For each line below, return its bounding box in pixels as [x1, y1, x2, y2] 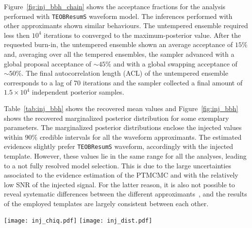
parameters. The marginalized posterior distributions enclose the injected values [4, 122, 242, 132]
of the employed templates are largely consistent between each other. [4, 198, 209, 208]
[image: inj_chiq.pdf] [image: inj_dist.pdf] [4, 217, 152, 224]
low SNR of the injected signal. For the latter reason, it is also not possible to [4, 179, 235, 189]
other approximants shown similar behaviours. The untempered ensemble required [4, 20, 248, 31]
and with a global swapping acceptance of [113, 58, 237, 68]
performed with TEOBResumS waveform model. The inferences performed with [4, 11, 233, 21]
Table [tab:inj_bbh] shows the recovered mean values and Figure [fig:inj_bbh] [4, 103, 238, 113]
